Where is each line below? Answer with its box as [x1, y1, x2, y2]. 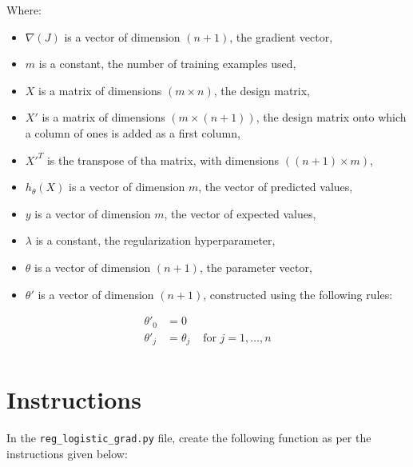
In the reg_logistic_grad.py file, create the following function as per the [6, 429, 371, 446]
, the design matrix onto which [256, 109, 407, 126]
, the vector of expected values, [164, 205, 316, 222]
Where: [6, 2, 42, 18]
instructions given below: [6, 445, 128, 461]
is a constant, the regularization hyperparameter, [35, 232, 276, 249]
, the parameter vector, [199, 258, 312, 275]
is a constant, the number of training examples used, [38, 55, 296, 72]
